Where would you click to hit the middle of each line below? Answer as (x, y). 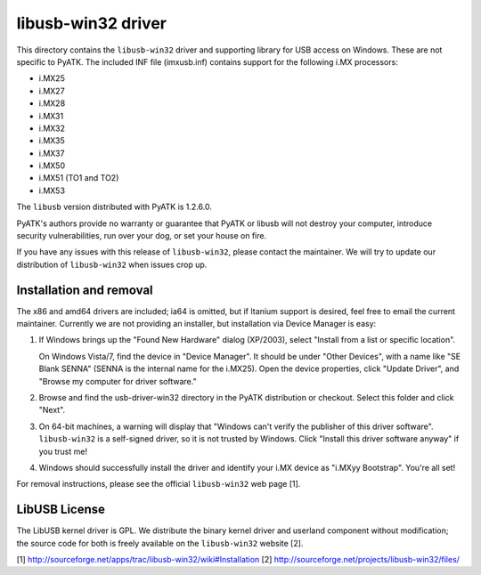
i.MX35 (52, 141)
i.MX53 (52, 190)
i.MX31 (51, 116)
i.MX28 (52, 103)
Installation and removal (85, 290)
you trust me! (63, 451)
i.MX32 (52, 128)
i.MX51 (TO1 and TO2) (79, 178)
